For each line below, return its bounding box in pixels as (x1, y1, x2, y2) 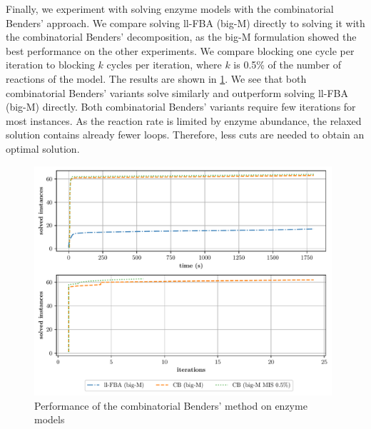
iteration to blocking (6, 57, 95, 72)
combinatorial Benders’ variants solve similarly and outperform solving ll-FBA (6, 85, 348, 100)
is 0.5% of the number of (233, 57, 341, 72)
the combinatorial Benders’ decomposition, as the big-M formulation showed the (6, 29, 357, 44)
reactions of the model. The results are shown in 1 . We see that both (6, 71, 307, 86)
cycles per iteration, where (106, 57, 222, 72)
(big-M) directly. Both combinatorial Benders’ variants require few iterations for (6, 99, 356, 114)
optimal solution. (6, 141, 80, 156)
